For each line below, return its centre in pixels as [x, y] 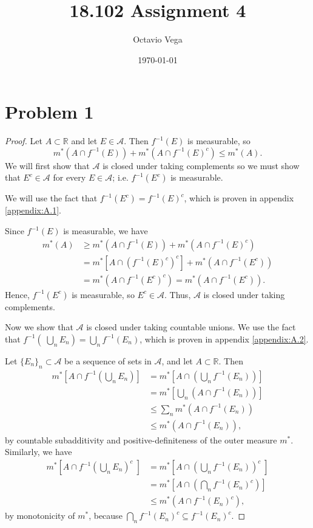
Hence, [17, 294]
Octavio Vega [158, 39]
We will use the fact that [51, 198]
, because [106, 516]
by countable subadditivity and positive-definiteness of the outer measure [141, 439]
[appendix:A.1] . [33, 210]
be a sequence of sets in [108, 360]
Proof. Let [24, 141]
